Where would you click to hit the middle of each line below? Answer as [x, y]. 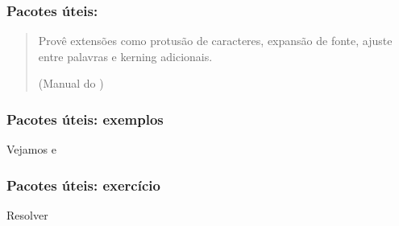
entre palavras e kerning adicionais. [125, 56]
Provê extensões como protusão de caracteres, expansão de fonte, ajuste [215, 41]
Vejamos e [31, 149]
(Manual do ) [71, 83]
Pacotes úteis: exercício [83, 185]
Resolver [27, 215]
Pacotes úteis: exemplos [85, 119]
